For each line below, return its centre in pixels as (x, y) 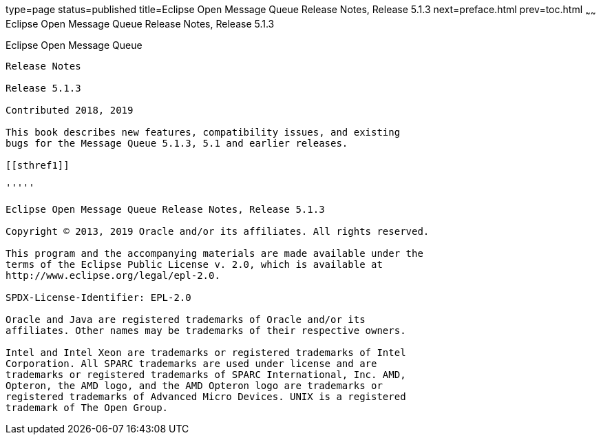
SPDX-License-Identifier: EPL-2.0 (98, 297)
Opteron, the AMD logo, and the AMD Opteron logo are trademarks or (194, 385)
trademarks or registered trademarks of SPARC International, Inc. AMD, (206, 374)
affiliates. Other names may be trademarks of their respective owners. (206, 330)
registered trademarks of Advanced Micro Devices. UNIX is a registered (206, 396)
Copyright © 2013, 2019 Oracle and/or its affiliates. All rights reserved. (218, 231)
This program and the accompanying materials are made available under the (214, 253)
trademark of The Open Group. (87, 407)
